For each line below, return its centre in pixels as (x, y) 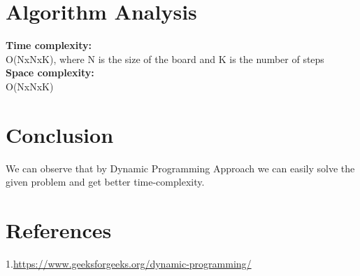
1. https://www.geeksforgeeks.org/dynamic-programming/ (129, 263)
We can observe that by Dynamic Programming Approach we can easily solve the (180, 168)
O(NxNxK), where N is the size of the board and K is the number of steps (165, 58)
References (59, 230)
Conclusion (60, 134)
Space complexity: (50, 73)
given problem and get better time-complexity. (105, 182)
